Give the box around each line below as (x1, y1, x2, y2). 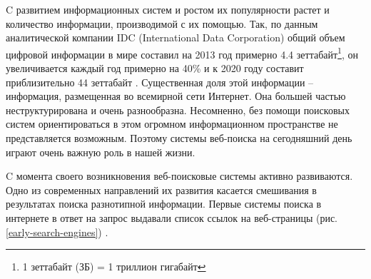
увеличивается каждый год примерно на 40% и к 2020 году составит (6, 61, 304, 76)
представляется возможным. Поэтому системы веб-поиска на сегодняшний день (6, 131, 352, 145)
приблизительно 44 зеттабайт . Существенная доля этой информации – (6, 74, 314, 89)
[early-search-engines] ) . (6, 224, 108, 239)
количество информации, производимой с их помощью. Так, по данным (6, 16, 318, 31)
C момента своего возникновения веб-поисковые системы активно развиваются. (6, 168, 353, 183)
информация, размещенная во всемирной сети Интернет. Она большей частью (6, 88, 346, 103)
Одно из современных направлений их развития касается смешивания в (6, 182, 317, 197)
